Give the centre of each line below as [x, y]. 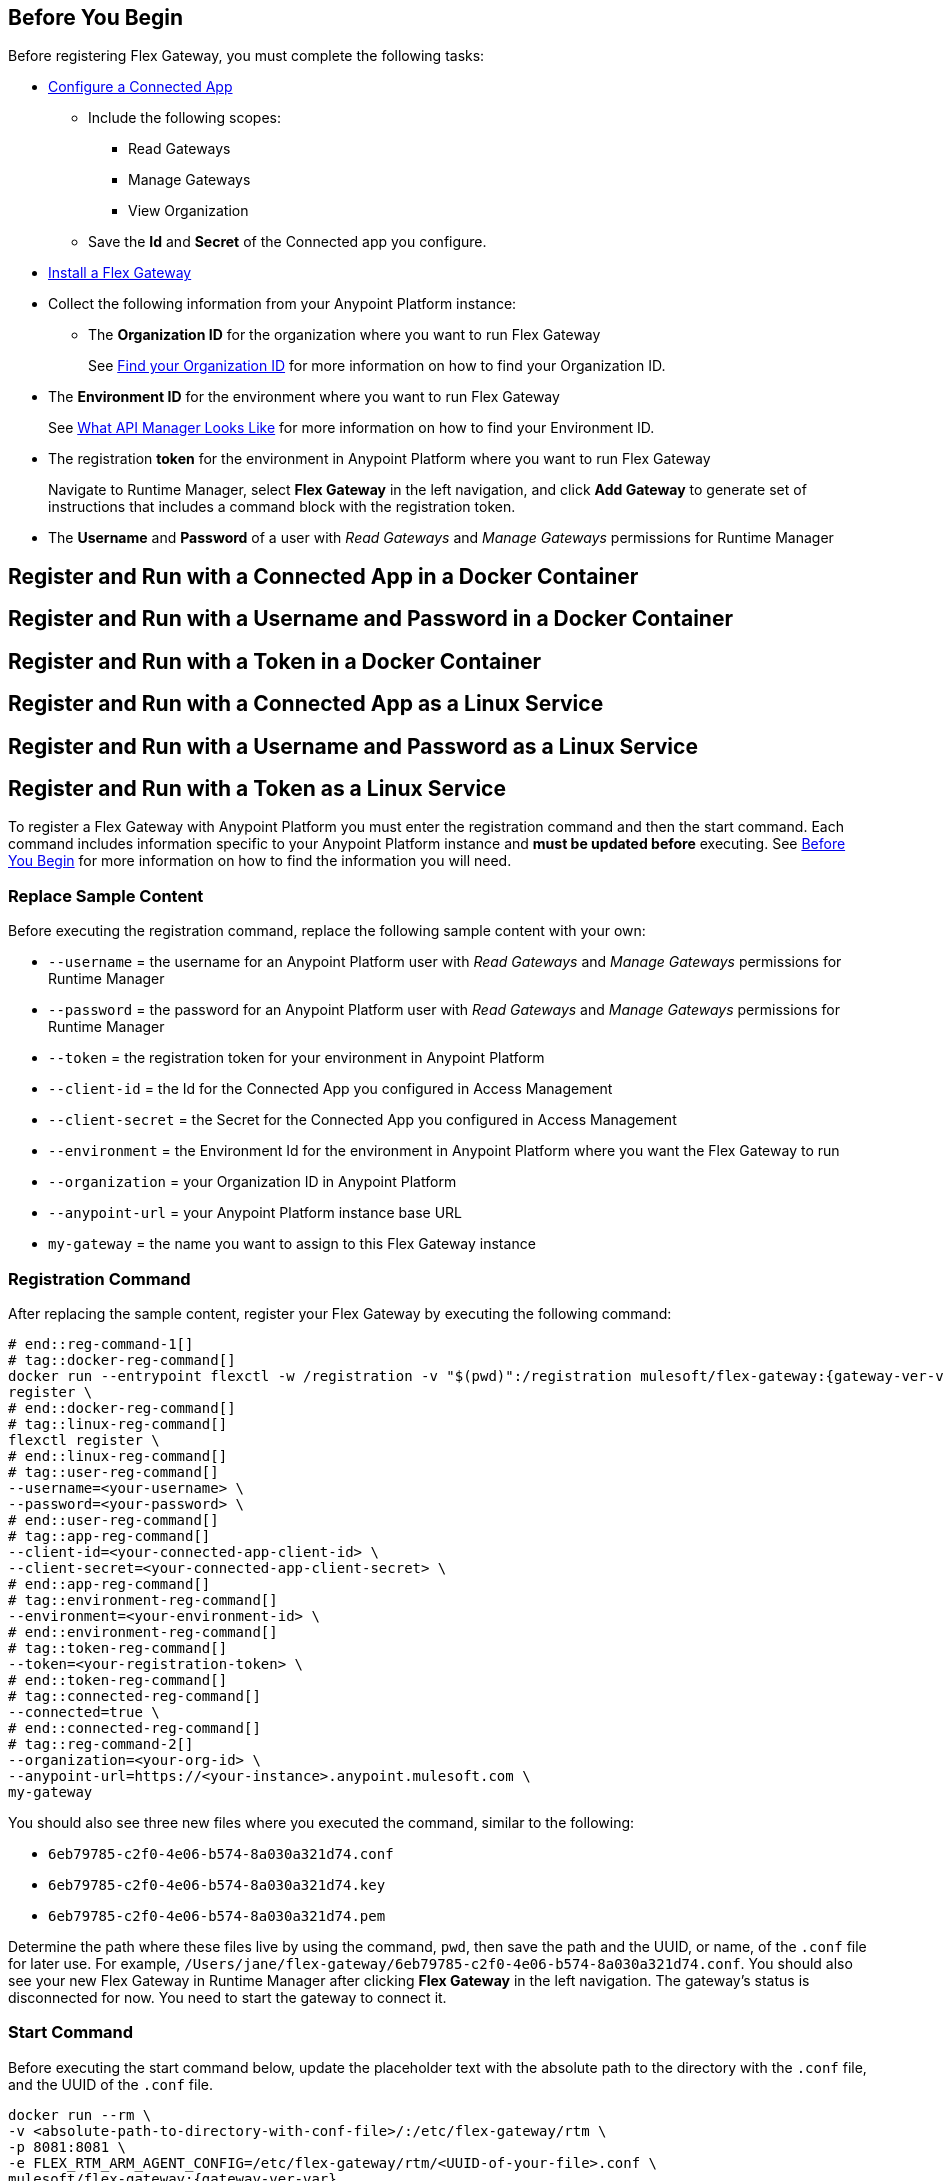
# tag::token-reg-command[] [118, 1647]
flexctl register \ [84, 1439]
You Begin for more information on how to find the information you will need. [260, 861]
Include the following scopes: [184, 118]
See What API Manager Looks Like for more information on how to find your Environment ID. [351, 428]
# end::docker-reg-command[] [122, 1407]
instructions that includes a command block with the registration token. [282, 507]
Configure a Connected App [140, 87]
